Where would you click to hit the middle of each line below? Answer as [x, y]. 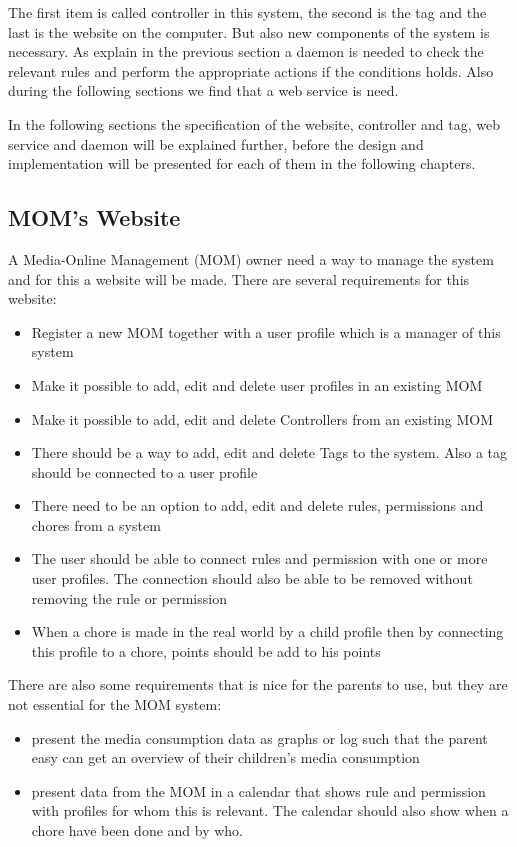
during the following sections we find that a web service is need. [203, 90]
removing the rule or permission [129, 597]
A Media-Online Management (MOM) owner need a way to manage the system [251, 258]
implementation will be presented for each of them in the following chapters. [242, 163]
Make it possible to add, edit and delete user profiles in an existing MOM [257, 384]
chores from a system [96, 524]
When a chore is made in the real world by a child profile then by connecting [267, 631]
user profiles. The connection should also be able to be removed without [252, 578]
